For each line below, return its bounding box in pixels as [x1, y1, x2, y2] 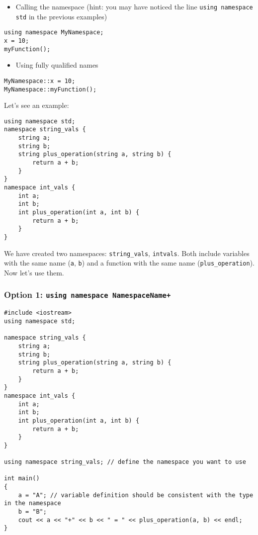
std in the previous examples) [15, 11, 107, 21]
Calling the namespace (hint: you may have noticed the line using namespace [15, 1, 253, 11]
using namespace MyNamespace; [4, 29, 104, 36]
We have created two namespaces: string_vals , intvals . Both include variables [4, 248, 250, 258]
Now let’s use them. [4, 267, 64, 277]
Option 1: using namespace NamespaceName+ [4, 288, 171, 301]
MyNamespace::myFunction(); [4, 86, 97, 93]
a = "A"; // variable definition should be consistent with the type [18, 491, 254, 499]
